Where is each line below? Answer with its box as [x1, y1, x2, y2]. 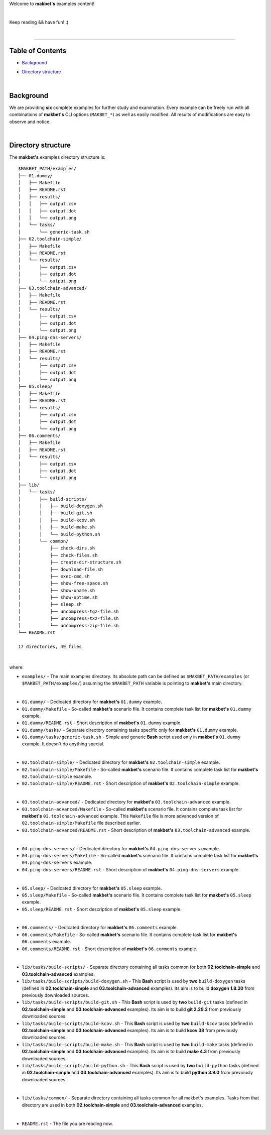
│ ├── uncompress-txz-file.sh [18, 616, 119, 621]
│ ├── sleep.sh [18, 602, 82, 607]
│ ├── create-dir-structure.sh [18, 559, 121, 565]
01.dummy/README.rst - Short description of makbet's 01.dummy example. [22, 720, 182, 726]
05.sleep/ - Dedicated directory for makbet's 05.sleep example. [22, 885, 163, 891]
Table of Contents [9, 46, 67, 55]
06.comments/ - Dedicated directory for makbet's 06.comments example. [22, 925, 178, 931]
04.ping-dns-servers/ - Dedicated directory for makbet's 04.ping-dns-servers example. [22, 845, 220, 851]
